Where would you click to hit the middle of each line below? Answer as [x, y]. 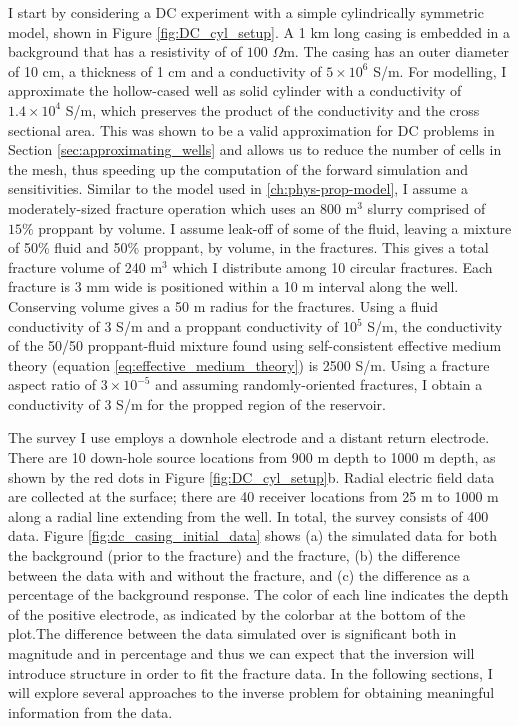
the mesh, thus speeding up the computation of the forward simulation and [238, 168]
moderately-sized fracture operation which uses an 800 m [183, 207]
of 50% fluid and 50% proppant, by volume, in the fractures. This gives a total [248, 247]
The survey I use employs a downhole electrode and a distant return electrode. [249, 437]
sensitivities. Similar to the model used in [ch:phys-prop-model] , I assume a [238, 188]
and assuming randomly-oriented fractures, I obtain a [319, 384]
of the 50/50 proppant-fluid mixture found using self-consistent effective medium [255, 345]
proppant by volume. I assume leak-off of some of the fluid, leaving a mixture [275, 227]
